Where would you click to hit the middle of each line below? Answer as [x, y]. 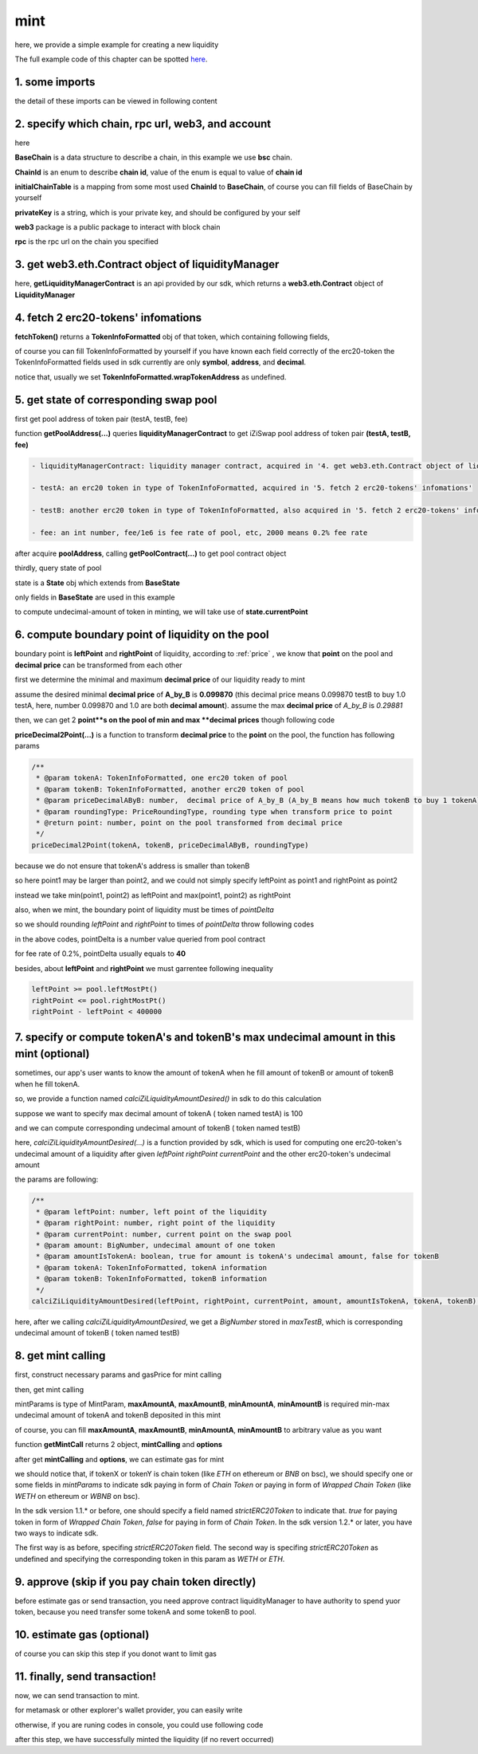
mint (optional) [53, 1054]
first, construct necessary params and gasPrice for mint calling [118, 1374]
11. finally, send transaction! [86, 1676]
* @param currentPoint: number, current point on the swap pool [164, 1234]
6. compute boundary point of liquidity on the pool [142, 635]
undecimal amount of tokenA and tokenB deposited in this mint [118, 1415]
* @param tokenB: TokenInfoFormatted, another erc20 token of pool [170, 789]
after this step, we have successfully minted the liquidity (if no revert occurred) [144, 1740]
